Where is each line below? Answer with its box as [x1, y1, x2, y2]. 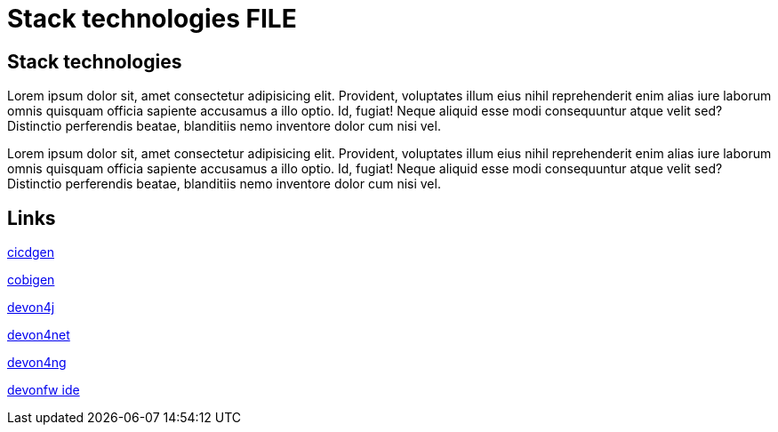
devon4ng [7, 355, 67, 371]
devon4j [7, 300, 55, 316]
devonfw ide [7, 382, 80, 398]
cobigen [7, 272, 55, 288]
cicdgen [7, 244, 54, 260]
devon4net [7, 327, 70, 343]
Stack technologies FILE [7, 4, 297, 34]
